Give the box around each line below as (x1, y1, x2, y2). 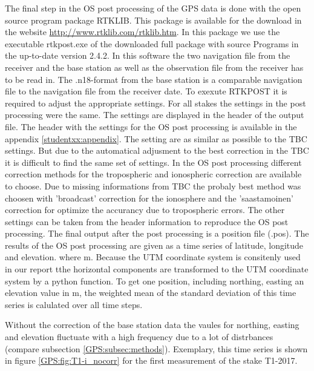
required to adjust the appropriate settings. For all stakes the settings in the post (5, 96, 306, 109)
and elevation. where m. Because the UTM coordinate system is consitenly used (5, 251, 301, 263)
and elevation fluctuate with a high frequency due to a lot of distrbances (5, 330, 273, 343)
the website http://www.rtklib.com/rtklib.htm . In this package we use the (5, 25, 280, 38)
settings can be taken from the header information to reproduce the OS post (5, 215, 289, 228)
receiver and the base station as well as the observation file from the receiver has (5, 61, 304, 73)
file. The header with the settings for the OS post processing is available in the (5, 120, 297, 133)
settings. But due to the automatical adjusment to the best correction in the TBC (5, 144, 309, 157)
